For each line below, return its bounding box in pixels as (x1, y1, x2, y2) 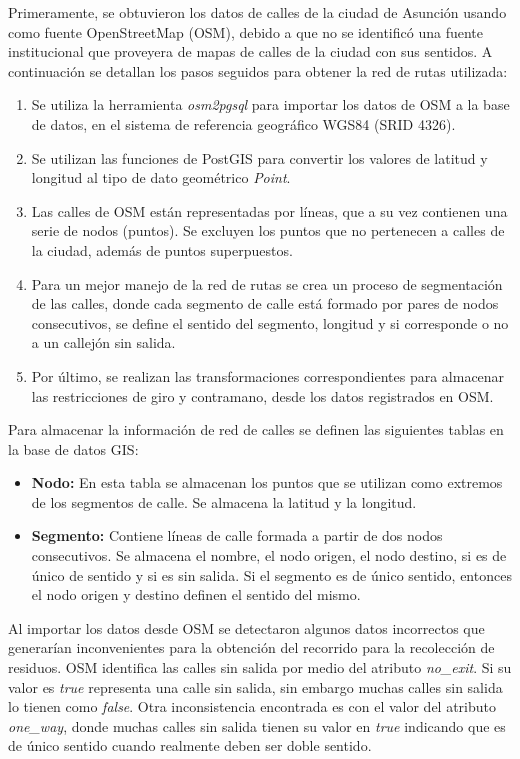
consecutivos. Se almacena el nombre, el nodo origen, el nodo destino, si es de (31, 545, 507, 566)
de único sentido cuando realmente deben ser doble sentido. (8, 735, 372, 756)
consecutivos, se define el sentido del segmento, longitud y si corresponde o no (31, 312, 509, 333)
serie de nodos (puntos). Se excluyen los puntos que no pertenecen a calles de (31, 220, 505, 241)
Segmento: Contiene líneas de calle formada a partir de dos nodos (31, 525, 443, 546)
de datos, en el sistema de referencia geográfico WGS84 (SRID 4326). (31, 113, 456, 134)
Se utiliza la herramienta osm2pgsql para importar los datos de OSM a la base (31, 94, 510, 115)
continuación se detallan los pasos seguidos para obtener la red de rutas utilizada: (8, 60, 508, 81)
